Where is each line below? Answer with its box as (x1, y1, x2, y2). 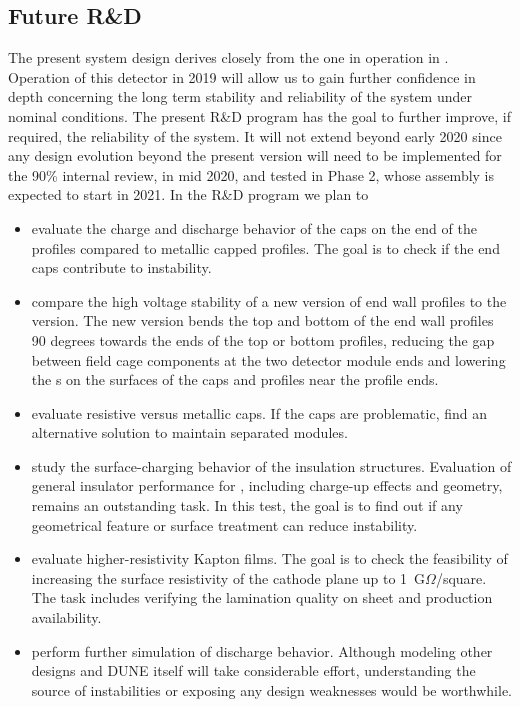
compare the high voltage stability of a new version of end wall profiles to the (31, 290, 507, 311)
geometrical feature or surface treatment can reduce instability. (31, 514, 418, 535)
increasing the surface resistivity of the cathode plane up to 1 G (31, 567, 426, 588)
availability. (31, 607, 102, 628)
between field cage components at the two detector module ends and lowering (31, 349, 506, 370)
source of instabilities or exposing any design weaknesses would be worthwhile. (31, 679, 513, 700)
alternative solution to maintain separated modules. (31, 422, 348, 443)
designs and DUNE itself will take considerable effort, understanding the (31, 660, 476, 681)
